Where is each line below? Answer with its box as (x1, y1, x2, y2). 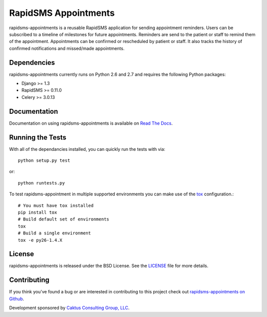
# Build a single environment (18, 230, 91, 236)
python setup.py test (18, 158, 70, 163)
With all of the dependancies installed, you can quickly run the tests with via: (9, 146, 166, 152)
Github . (9, 296, 24, 302)
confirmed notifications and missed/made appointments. (9, 45, 125, 51)
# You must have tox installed (18, 203, 94, 208)
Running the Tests (9, 133, 67, 141)
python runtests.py (18, 180, 65, 185)
